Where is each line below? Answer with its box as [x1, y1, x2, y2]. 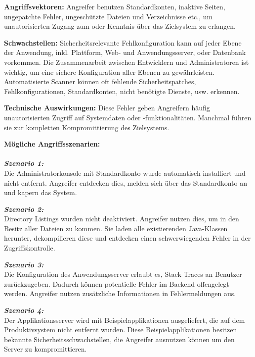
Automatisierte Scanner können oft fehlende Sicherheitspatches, [4, 76, 196, 87]
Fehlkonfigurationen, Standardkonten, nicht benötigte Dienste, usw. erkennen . [4, 86, 240, 96]
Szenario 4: [4, 305, 44, 315]
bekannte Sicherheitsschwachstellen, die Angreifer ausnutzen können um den [4, 334, 235, 344]
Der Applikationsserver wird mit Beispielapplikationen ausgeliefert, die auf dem [4, 314, 245, 325]
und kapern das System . [4, 187, 77, 198]
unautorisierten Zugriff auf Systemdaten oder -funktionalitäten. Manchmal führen [4, 112, 252, 122]
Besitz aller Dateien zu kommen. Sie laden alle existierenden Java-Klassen [4, 223, 228, 233]
